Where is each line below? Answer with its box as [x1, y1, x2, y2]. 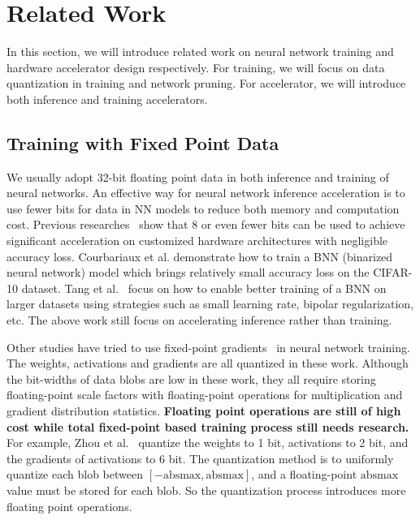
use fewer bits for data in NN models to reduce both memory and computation [6, 200, 400, 217]
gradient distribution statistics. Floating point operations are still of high [6, 402, 401, 419]
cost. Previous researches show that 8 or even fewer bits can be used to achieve [6, 216, 405, 233]
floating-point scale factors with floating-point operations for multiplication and [6, 386, 403, 403]
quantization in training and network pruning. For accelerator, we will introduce [6, 75, 406, 92]
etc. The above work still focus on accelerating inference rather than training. [6, 312, 392, 329]
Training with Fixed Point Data [6, 130, 279, 155]
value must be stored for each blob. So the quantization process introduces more [6, 481, 406, 498]
